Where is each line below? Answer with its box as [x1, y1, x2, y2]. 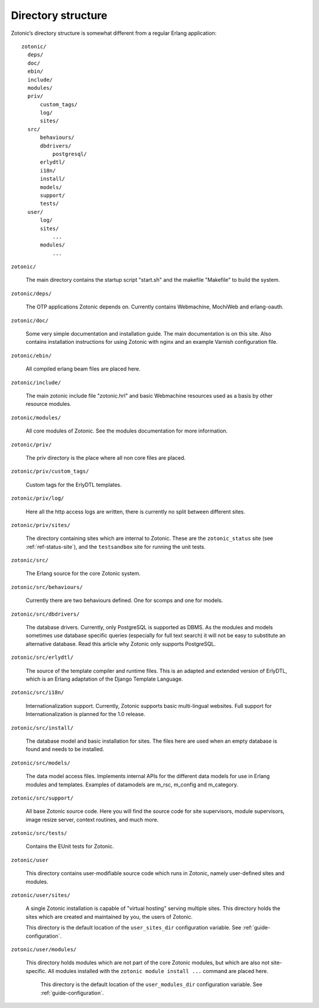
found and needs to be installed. [25, 746, 105, 753]
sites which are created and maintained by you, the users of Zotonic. [25, 913, 193, 920]
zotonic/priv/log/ [11, 495, 64, 502]
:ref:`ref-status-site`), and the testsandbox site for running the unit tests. [25, 543, 206, 550]
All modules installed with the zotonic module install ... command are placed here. [48, 967, 269, 974]
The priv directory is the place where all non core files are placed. [25, 454, 186, 461]
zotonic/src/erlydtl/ [11, 654, 74, 661]
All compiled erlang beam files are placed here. [25, 365, 141, 372]
